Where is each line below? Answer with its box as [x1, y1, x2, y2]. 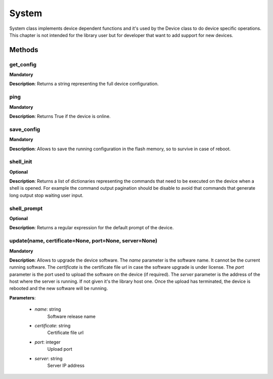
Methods [9, 46, 38, 54]
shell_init [9, 158, 32, 165]
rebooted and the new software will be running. [9, 285, 108, 291]
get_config [9, 61, 37, 68]
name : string [34, 306, 61, 312]
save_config [9, 125, 40, 133]
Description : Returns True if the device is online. [9, 113, 111, 119]
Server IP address [47, 362, 85, 368]
